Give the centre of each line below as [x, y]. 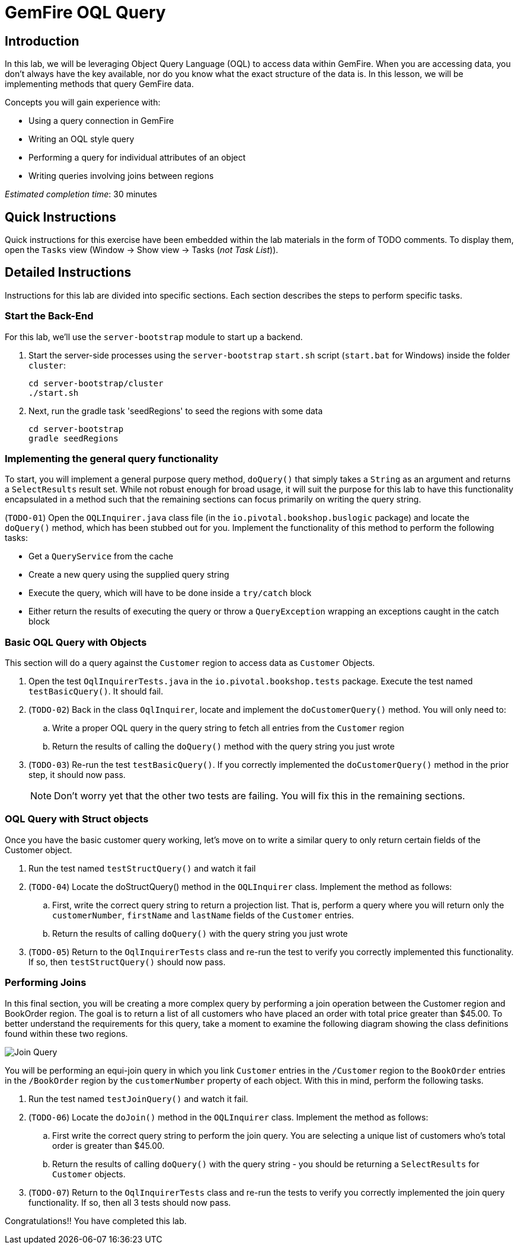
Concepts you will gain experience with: [83, 103]
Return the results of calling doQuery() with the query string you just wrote [200, 933]
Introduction [42, 41]
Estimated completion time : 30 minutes [81, 194]
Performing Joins [46, 983]
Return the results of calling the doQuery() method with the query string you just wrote [223, 747]
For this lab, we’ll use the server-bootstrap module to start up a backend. [154, 337]
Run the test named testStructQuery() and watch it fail [142, 868]
